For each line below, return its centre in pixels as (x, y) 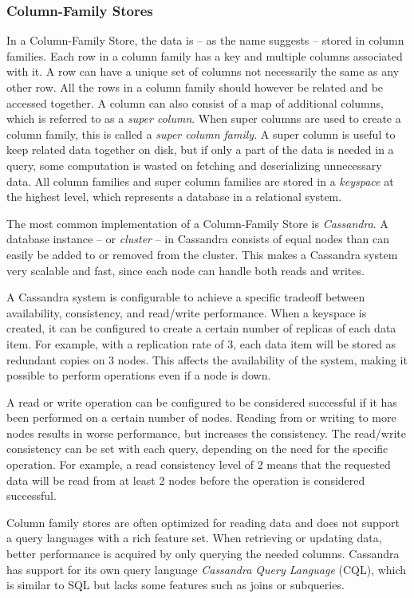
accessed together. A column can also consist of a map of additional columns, (195, 102)
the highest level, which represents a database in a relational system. (174, 197)
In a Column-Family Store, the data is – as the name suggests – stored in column (205, 40)
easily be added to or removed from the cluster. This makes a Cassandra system (202, 254)
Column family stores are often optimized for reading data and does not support (203, 522)
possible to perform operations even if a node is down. (139, 375)
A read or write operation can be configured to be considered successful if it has (202, 401)
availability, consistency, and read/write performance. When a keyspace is (187, 312)
